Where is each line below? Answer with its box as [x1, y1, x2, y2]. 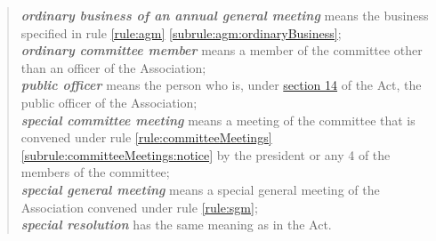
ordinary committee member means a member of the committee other [20, 41, 423, 60]
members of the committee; [20, 163, 170, 181]
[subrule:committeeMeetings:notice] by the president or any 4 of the [20, 145, 391, 164]
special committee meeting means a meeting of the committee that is [20, 110, 416, 129]
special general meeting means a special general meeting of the [20, 180, 380, 198]
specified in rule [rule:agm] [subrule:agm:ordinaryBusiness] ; [20, 23, 342, 42]
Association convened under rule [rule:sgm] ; [20, 197, 258, 216]
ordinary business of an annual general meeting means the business [20, 6, 429, 24]
